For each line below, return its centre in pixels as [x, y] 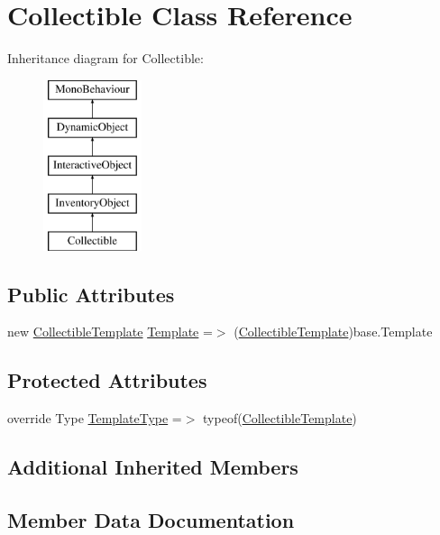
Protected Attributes [107, 380]
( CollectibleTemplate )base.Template [333, 332]
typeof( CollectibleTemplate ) [280, 418]
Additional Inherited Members [153, 467]
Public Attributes [91, 294]
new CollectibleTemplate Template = [110, 332]
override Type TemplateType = [95, 418]
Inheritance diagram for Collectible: [105, 58]
